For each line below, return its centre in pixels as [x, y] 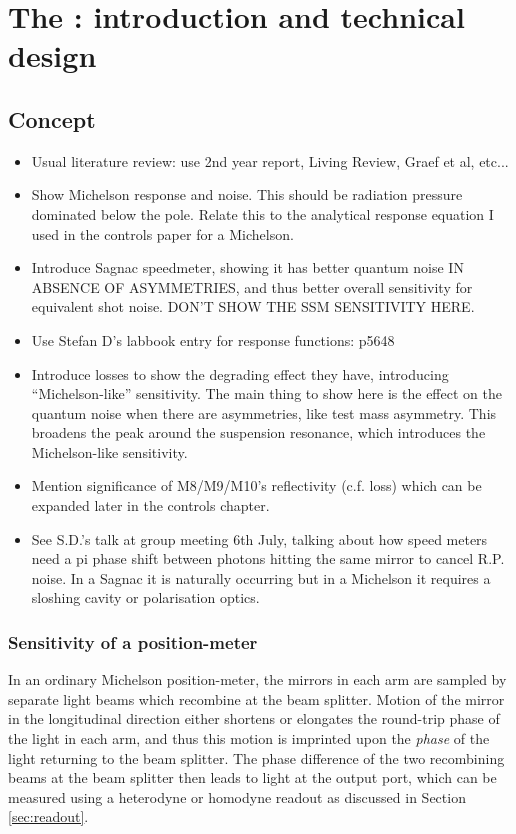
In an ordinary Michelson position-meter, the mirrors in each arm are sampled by [257, 679]
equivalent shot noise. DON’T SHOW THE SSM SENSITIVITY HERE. [253, 306]
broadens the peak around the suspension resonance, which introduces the [258, 432]
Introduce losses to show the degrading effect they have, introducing [240, 373]
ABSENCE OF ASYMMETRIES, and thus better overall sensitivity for [252, 286]
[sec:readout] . [48, 816]
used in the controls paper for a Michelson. [162, 233]
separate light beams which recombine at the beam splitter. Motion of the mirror [256, 698]
